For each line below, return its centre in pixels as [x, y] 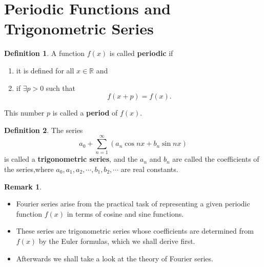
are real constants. [149, 169]
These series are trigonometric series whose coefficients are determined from [135, 231]
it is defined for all [45, 70]
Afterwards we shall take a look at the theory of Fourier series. [115, 258]
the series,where [29, 169]
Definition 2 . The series [44, 130]
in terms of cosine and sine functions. [125, 213]
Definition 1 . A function [45, 53]
